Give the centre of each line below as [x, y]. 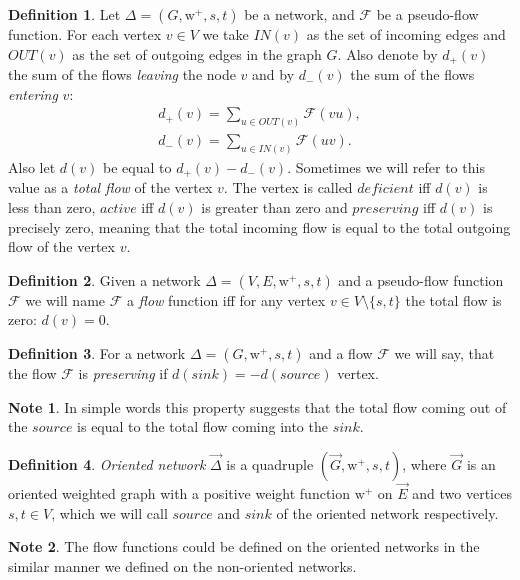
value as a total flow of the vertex [110, 187]
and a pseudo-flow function [421, 279]
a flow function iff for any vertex [226, 299]
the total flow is [453, 299]
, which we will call [109, 512]
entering [33, 93]
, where [424, 463]
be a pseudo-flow [427, 14]
